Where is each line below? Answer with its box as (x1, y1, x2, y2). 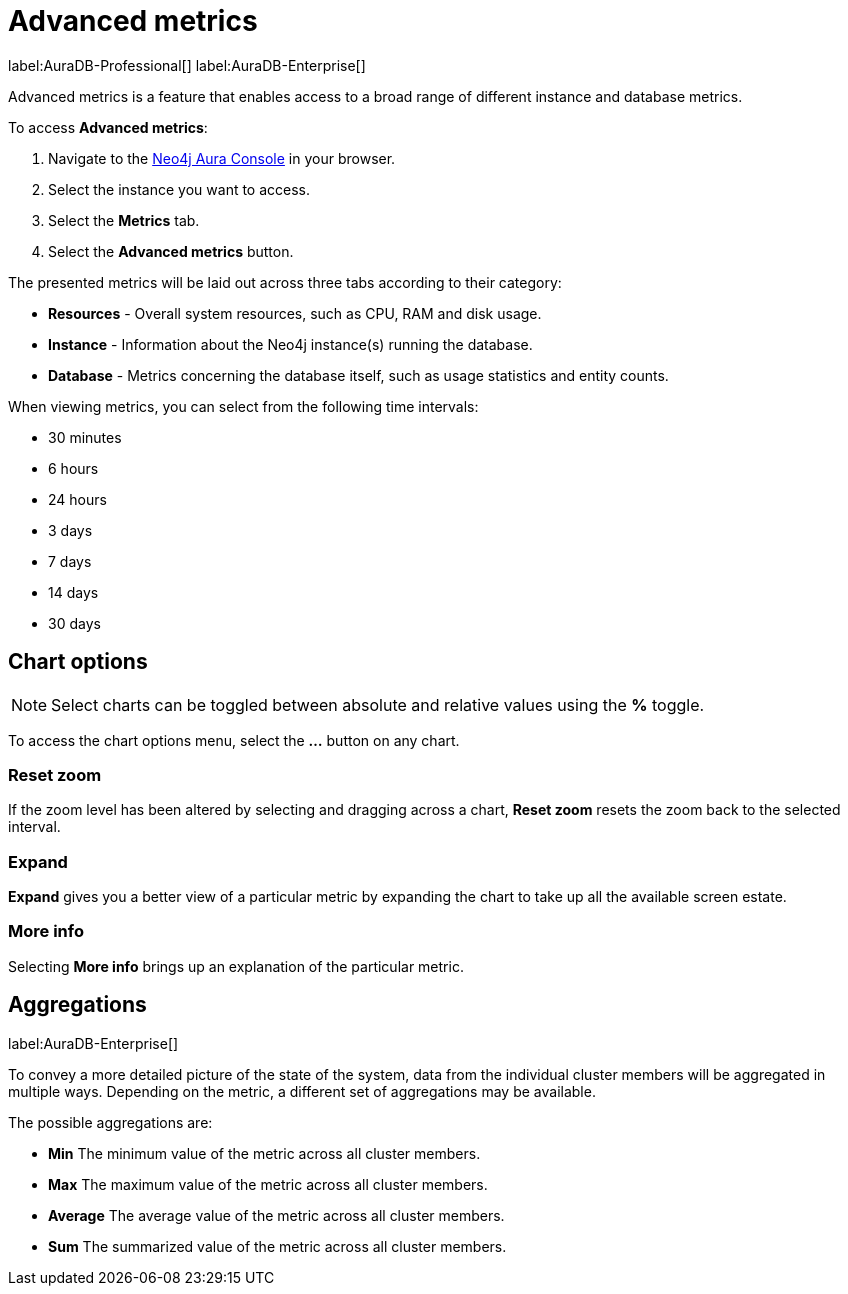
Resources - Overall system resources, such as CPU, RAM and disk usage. (48, 304, 542, 322)
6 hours (48, 459, 99, 477)
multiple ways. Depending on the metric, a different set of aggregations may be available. (8, 1082, 596, 1100)
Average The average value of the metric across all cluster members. (48, 1206, 505, 1224)
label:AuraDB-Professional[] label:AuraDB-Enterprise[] (8, 56, 366, 74)
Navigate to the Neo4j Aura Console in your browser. (48, 149, 396, 167)
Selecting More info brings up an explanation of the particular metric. (8, 957, 464, 975)
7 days (48, 552, 92, 570)
